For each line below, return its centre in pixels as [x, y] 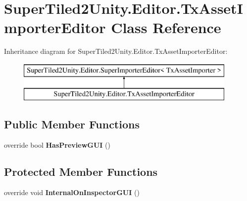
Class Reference [166, 27]
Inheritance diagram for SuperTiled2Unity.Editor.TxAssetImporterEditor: [116, 51]
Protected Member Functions [81, 172]
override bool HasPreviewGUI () [57, 145]
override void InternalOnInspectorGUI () [72, 192]
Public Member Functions [72, 124]
